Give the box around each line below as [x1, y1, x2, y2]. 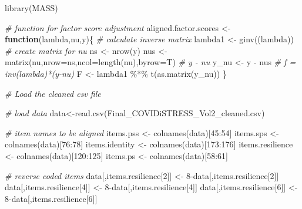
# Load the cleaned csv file [5, 87, 101, 99]
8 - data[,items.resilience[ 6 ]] [5, 192, 98, 204]
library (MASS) [5, 2, 58, 14]
